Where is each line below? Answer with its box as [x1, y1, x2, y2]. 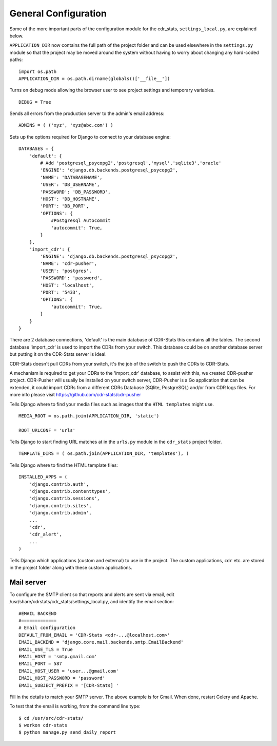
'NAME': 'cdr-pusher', [40, 261, 97, 266]
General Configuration [9, 8, 107, 19]
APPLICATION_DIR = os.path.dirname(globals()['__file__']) [18, 75, 170, 82]
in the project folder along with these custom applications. [9, 564, 133, 570]
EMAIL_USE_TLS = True [18, 646, 73, 652]
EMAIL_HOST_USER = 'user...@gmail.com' [18, 668, 119, 674]
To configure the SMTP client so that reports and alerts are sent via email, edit [9, 591, 174, 598]
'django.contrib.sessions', [29, 495, 100, 502]
